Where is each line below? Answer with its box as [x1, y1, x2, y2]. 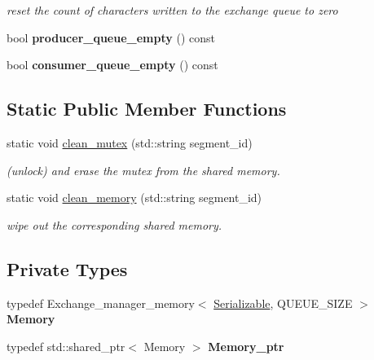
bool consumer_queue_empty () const [7, 56, 218, 73]
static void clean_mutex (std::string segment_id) [7, 134, 253, 151]
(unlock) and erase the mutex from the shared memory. [7, 161, 280, 178]
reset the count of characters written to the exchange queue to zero [7, 2, 338, 18]
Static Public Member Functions [7, 96, 287, 121]
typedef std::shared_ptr [7, 337, 125, 354]
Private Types [7, 256, 128, 281]
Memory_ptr [208, 337, 284, 354]
